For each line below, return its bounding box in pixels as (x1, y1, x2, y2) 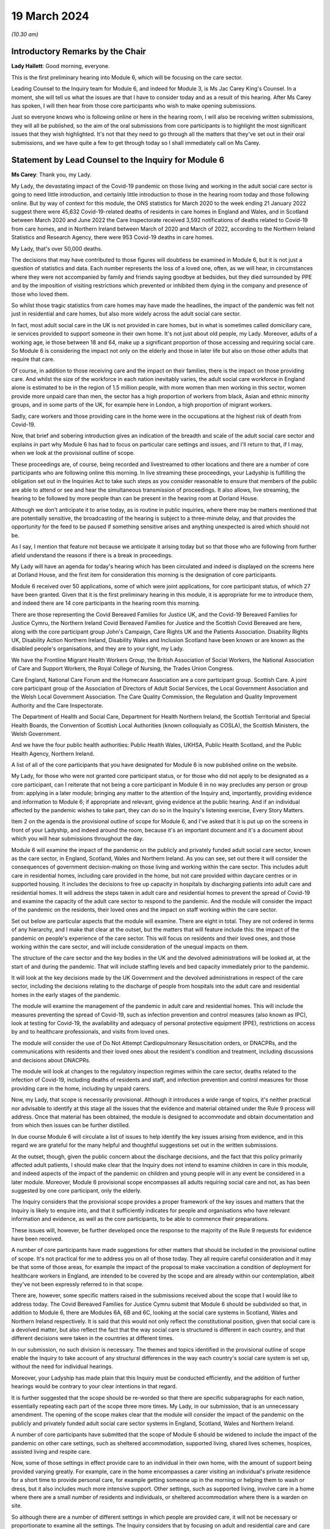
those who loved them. (11, 291, 69, 298)
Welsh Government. (11, 730, 61, 737)
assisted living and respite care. (11, 1448, 92, 1455)
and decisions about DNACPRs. (11, 1056, 91, 1064)
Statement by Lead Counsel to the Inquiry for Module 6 (11, 155, 225, 165)
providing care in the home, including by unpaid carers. (11, 1084, 151, 1092)
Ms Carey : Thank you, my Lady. (11, 171, 92, 179)
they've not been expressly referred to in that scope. (11, 1280, 144, 1287)
